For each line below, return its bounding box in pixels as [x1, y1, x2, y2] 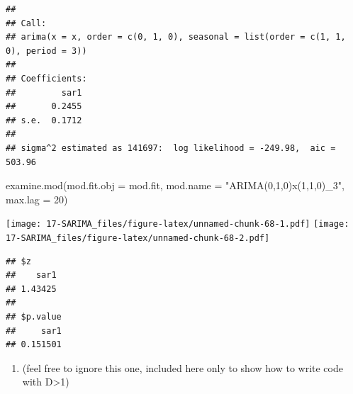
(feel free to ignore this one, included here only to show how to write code [22, 360, 343, 375]
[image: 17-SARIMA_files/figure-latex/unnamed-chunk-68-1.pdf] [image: [6, 219, 349, 230]
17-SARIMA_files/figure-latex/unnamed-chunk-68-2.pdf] [6, 232, 270, 243]
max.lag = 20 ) [6, 191, 68, 206]
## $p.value [6, 312, 62, 322]
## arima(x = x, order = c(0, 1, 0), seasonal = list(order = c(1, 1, [6, 32, 346, 43]
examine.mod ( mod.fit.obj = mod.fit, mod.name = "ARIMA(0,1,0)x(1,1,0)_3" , [6, 178, 344, 193]
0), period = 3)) [6, 45, 87, 56]
